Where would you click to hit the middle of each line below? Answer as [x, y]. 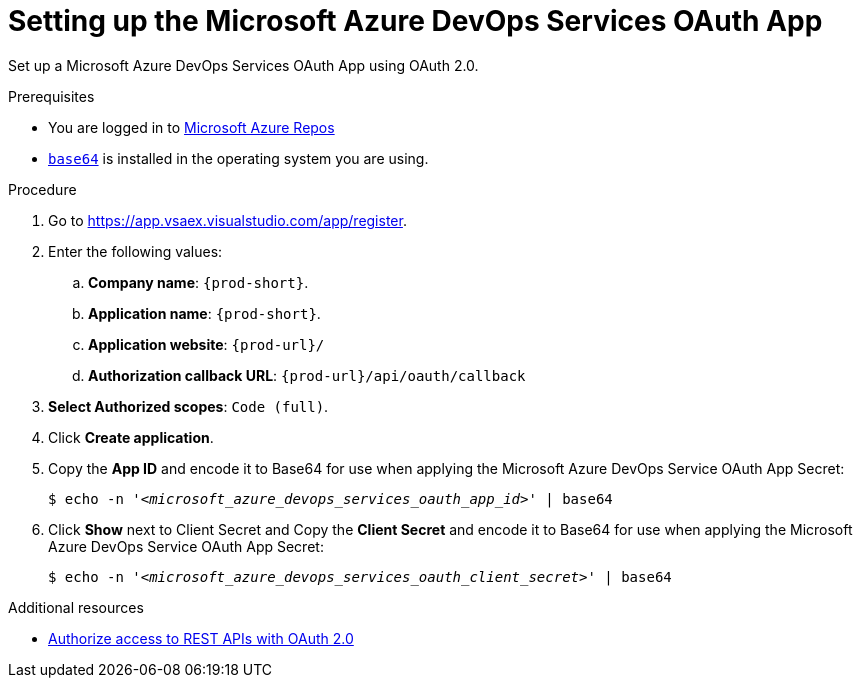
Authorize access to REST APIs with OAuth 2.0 [201, 638]
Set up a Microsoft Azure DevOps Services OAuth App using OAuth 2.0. [243, 65]
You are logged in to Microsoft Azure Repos [191, 127]
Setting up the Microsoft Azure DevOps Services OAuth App [415, 21]
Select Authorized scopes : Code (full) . [188, 406]
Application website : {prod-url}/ [206, 344]
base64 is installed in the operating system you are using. [238, 158]
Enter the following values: [135, 251]
